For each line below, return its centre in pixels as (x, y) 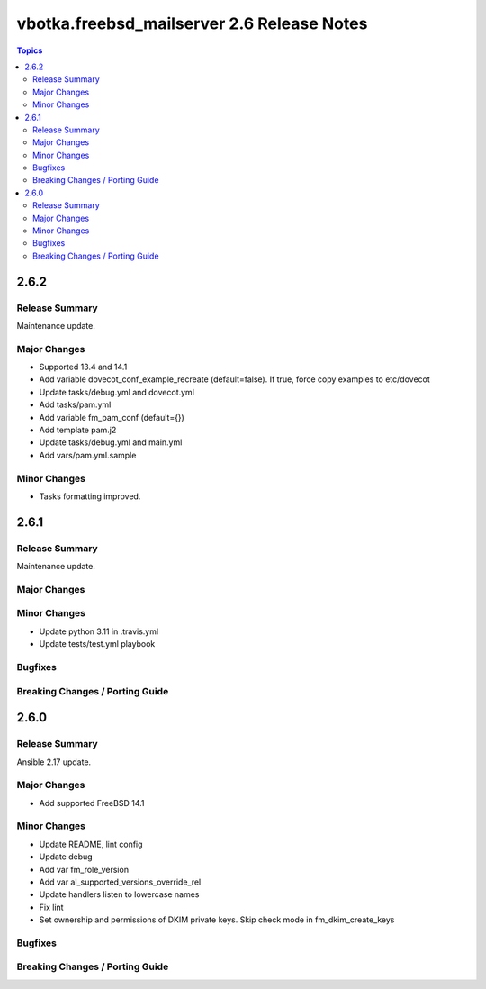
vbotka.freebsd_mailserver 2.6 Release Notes (192, 23)
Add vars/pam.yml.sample (88, 455)
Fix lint (51, 907)
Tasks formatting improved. (90, 496)
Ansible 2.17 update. (54, 762)
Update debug (66, 857)
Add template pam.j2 (78, 430)
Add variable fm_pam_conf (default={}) (112, 417)
